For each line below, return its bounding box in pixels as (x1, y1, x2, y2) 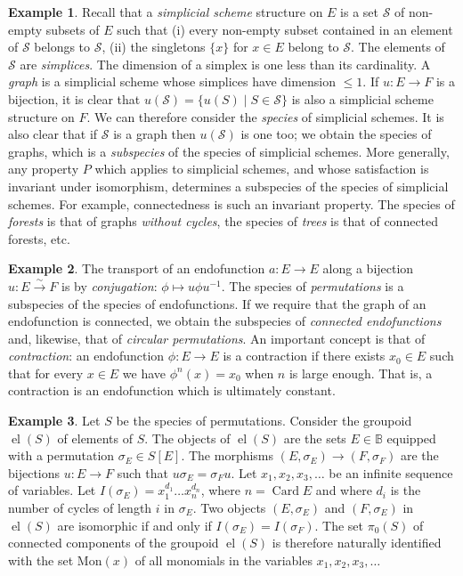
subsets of (45, 20, 100, 38)
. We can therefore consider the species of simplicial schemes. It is (86, 107, 444, 126)
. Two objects (192, 499, 266, 517)
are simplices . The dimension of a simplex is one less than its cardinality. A (20, 54, 431, 73)
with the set (8, 550, 74, 569)
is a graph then (113, 125, 196, 143)
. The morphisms (181, 446, 274, 465)
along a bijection (322, 259, 414, 278)
